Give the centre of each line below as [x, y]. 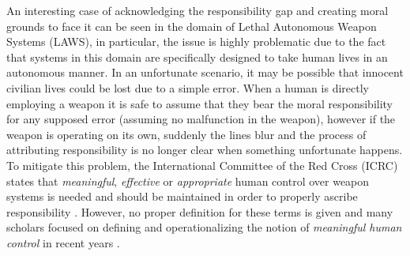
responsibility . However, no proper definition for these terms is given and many [200, 211]
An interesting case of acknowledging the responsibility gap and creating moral [197, 10]
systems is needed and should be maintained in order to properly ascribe [182, 196]
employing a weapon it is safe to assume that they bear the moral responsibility [200, 103]
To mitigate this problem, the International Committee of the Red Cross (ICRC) [202, 165]
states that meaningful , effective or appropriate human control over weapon [188, 181]
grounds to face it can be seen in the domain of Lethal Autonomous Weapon [192, 26]
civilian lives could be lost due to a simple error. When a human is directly [188, 87]
